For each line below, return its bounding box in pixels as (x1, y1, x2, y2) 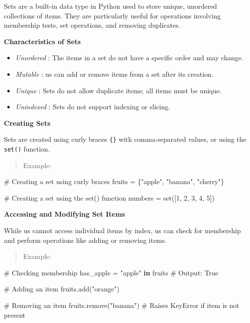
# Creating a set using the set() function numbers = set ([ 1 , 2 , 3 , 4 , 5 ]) (4, 192, 214, 203)
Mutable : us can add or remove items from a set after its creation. (15, 68, 214, 79)
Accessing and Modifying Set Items (4, 209, 125, 219)
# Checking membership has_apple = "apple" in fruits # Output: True (4, 267, 218, 277)
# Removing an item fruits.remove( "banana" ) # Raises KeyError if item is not (4, 300, 239, 310)
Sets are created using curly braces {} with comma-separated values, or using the (4, 134, 246, 144)
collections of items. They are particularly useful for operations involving (4, 10, 221, 20)
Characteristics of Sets (4, 36, 81, 46)
